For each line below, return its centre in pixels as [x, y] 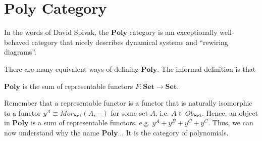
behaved [17, 42]
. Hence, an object [230, 112]
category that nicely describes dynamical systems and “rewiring [130, 42]
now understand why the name [52, 132]
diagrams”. [20, 52]
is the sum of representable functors [78, 86]
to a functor [22, 112]
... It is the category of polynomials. [173, 132]
